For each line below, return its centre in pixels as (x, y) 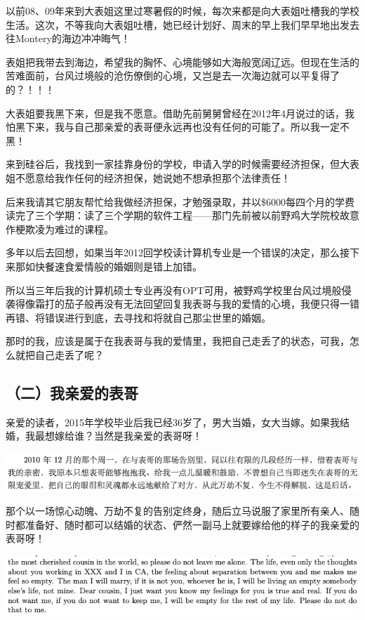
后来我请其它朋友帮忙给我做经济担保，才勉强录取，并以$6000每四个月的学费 (180, 201)
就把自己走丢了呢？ (59, 354)
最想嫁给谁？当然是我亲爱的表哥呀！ (118, 436)
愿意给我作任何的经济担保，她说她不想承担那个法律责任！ (158, 177)
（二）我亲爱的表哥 (72, 392)
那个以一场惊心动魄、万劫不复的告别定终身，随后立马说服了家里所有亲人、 (178, 511)
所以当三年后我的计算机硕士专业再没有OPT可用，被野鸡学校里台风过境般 (174, 290)
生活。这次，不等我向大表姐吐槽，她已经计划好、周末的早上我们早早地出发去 (182, 24)
